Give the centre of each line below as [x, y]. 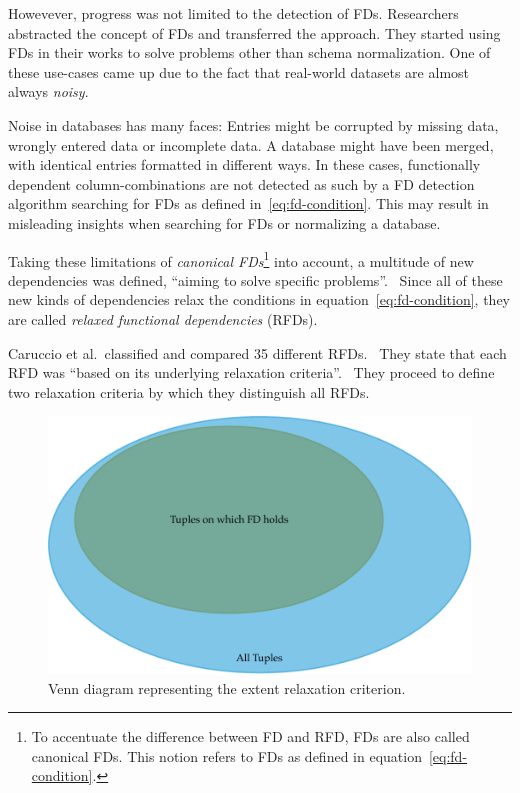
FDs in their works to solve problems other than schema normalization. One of [249, 52]
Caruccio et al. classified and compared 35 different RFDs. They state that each [257, 352]
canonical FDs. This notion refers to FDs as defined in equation [226, 755]
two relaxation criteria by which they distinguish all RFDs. [189, 391]
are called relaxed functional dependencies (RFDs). [163, 318]
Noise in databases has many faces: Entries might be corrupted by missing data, [253, 124]
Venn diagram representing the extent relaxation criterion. [227, 687]
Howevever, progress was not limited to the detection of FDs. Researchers [233, 13]
